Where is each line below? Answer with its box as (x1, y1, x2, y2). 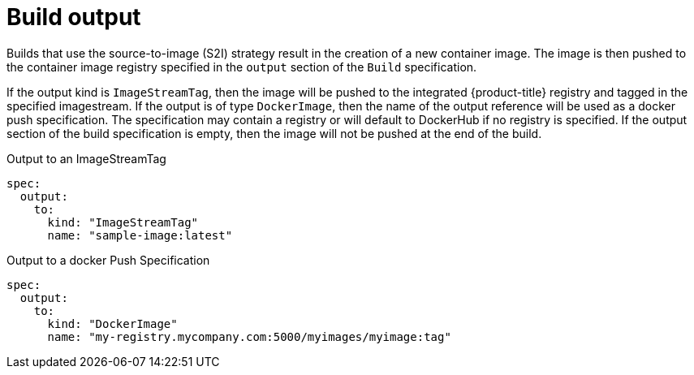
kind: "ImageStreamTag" (47, 215, 199, 229)
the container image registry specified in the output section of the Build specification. (6, 59, 477, 74)
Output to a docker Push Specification (6, 252, 210, 267)
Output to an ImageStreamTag (6, 151, 166, 166)
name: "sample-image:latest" (47, 228, 233, 242)
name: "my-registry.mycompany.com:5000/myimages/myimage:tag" (47, 330, 451, 343)
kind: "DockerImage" (47, 317, 178, 330)
